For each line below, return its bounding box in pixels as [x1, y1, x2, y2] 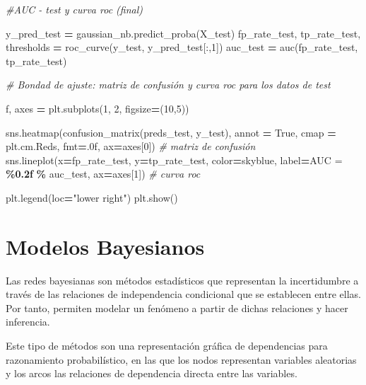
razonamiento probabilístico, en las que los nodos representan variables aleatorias [6, 352, 357, 367]
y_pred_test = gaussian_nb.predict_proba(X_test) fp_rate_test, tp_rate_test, [6, 25, 361, 40]
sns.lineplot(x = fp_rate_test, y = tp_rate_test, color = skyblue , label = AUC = [6, 152, 343, 167]
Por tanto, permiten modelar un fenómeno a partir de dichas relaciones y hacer [6, 300, 348, 315]
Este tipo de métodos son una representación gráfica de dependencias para [6, 338, 328, 353]
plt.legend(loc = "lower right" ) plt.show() [6, 190, 178, 205]
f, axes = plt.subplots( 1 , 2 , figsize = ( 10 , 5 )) [6, 100, 189, 115]
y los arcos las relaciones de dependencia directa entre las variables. [6, 366, 297, 381]
